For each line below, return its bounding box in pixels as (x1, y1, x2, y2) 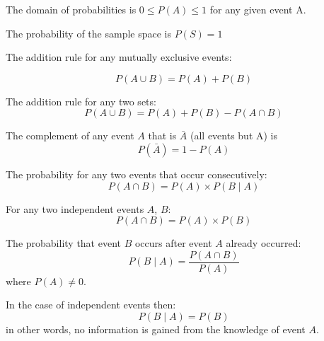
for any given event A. (209, 2, 306, 16)
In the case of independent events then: (6, 297, 176, 312)
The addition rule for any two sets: (6, 93, 156, 108)
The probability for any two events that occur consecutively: (6, 166, 267, 181)
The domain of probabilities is (6, 2, 137, 16)
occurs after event (134, 236, 212, 250)
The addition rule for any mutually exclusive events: (6, 50, 232, 64)
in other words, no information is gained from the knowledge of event (6, 322, 306, 336)
